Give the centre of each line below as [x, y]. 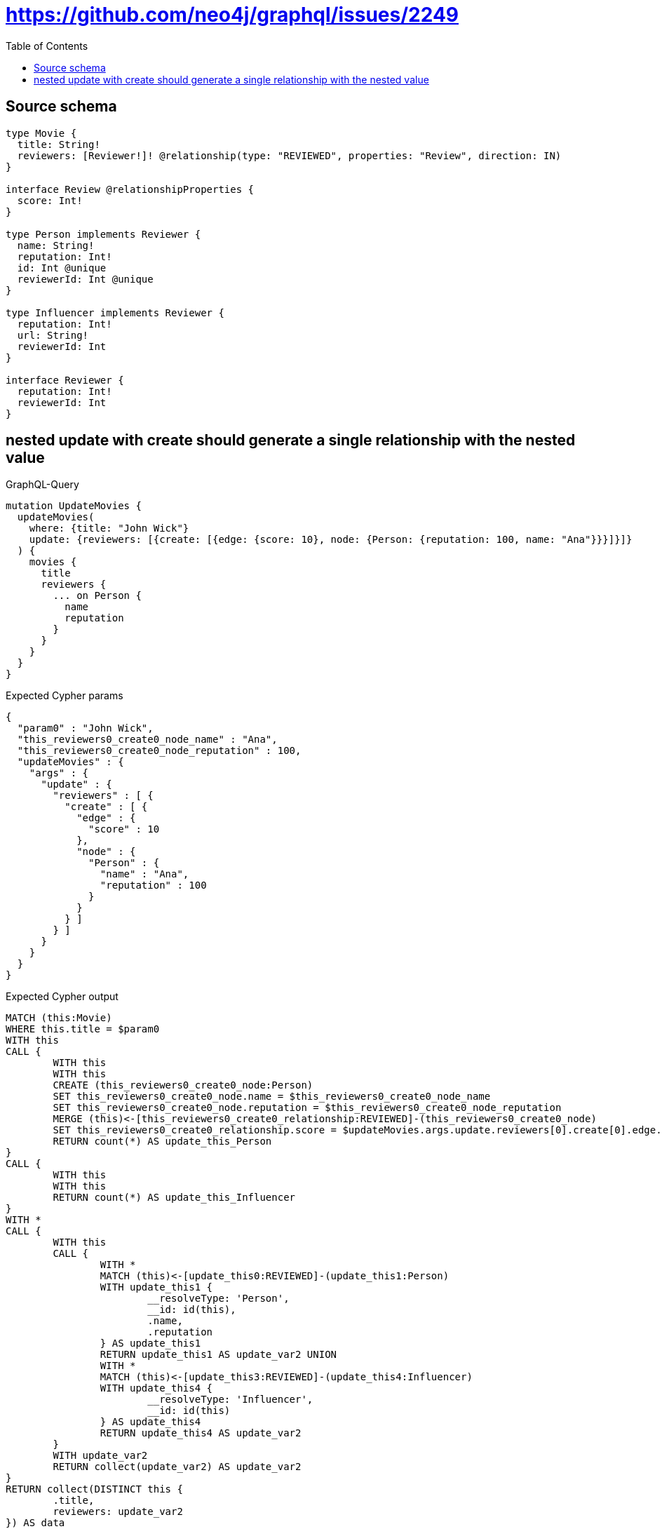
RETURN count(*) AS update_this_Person [162, 1141]
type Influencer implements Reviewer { [115, 312]
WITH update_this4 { [156, 1388]
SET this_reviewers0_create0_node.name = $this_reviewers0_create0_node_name [272, 1097]
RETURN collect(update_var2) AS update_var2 [177, 1467]
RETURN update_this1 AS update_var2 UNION [218, 1355]
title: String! [59, 144]
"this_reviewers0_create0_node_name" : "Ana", [147, 740]
